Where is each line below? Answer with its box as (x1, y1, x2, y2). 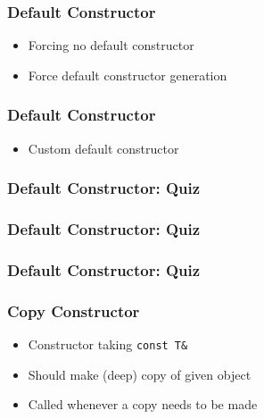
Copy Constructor (7, 299, 140, 322)
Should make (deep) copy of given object (28, 365, 252, 383)
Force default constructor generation (28, 65, 227, 84)
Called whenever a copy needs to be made (28, 395, 258, 414)
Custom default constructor (28, 138, 179, 157)
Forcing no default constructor (28, 36, 194, 54)
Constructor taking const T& (28, 334, 188, 353)
